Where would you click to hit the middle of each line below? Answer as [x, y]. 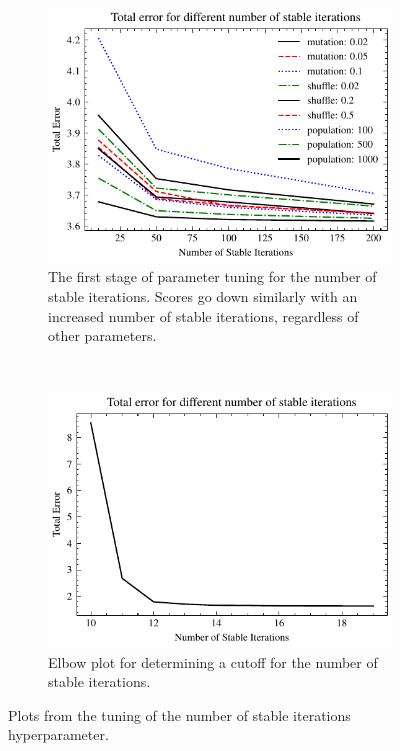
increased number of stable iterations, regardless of [203, 315]
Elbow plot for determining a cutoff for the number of [213, 661]
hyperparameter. [58, 734]
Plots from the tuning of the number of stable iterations [179, 714]
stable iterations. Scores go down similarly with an [203, 295]
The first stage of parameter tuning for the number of [212, 276]
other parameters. [102, 335]
